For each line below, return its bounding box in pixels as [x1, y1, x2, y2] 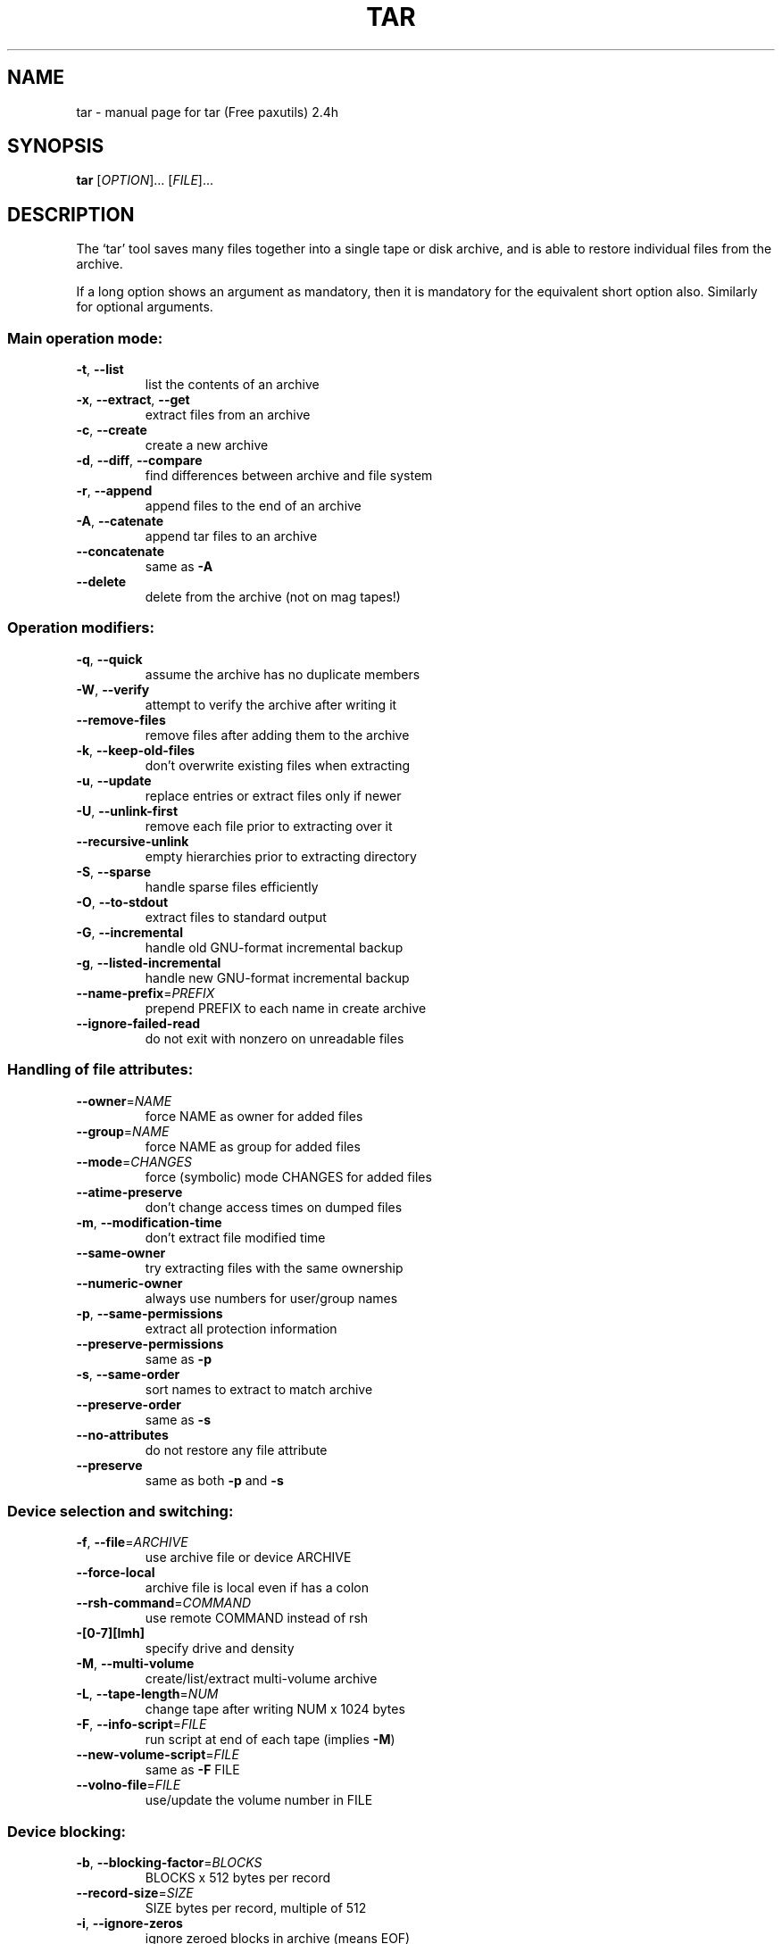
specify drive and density [145, 1641, 295, 1657]
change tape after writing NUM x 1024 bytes [145, 1701, 405, 1717]
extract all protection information [145, 1320, 337, 1336]
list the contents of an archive [145, 377, 320, 393]
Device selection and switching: [7, 1501, 234, 1520]
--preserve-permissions [76, 1335, 224, 1351]
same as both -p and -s [145, 1472, 284, 1488]
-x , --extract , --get [76, 392, 190, 408]
